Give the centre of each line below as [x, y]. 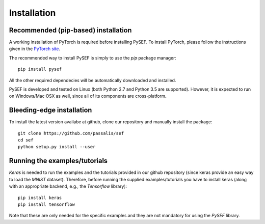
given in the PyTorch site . [35, 49]
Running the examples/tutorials [58, 161]
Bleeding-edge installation [51, 110]
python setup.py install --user [57, 147]
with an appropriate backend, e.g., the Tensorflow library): [68, 186]
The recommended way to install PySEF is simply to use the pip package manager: [93, 58]
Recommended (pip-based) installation [70, 30]
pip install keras [40, 197]
